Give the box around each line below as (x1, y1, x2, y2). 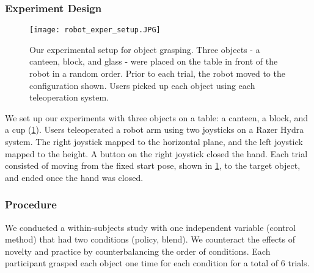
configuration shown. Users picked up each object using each (29, 79, 255, 91)
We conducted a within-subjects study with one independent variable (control (5, 221, 296, 233)
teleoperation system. (29, 91, 109, 104)
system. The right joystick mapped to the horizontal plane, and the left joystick (5, 135, 303, 148)
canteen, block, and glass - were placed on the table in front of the (29, 55, 278, 68)
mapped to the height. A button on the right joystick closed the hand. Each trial (5, 147, 308, 160)
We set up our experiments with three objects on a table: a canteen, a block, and (5, 111, 309, 124)
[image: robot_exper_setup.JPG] (29, 26, 161, 35)
